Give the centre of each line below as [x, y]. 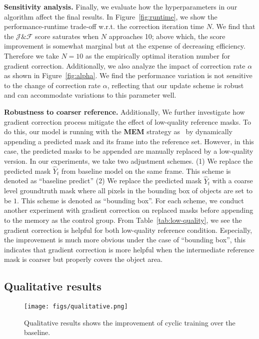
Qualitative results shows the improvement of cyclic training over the [130, 322]
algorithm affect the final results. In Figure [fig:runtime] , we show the [111, 16]
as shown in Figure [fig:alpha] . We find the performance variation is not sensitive [128, 75]
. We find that [234, 26]
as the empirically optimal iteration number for [158, 55]
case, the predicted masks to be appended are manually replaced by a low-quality [129, 151]
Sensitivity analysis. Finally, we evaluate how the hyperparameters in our [121, 7]
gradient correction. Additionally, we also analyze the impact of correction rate [125, 65]
